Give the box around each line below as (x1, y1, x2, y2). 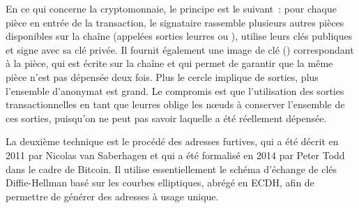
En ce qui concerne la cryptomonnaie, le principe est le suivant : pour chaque (6, 1, 337, 15)
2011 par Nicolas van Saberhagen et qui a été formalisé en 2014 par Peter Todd (6, 147, 345, 162)
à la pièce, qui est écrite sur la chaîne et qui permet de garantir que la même (6, 56, 333, 70)
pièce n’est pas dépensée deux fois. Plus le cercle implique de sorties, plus (6, 69, 319, 84)
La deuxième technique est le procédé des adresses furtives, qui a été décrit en (6, 134, 339, 149)
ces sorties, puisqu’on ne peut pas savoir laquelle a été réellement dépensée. (6, 110, 327, 125)
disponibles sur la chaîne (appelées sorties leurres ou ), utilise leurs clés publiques (6, 29, 353, 43)
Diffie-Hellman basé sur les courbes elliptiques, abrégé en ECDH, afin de (6, 175, 314, 190)
